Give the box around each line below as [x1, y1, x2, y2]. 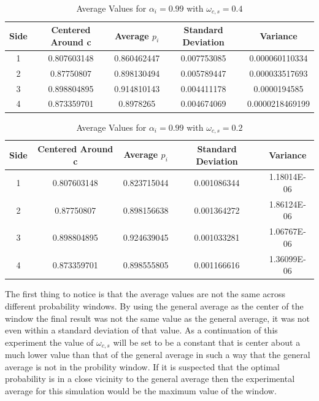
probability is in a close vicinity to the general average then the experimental [5, 372, 295, 385]
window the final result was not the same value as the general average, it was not [5, 311, 310, 324]
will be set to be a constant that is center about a [113, 335, 301, 348]
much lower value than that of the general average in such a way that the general [5, 348, 310, 361]
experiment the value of [5, 335, 94, 348]
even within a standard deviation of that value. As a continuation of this [5, 324, 278, 337]
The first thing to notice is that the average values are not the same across [5, 287, 286, 300]
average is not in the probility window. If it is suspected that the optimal [5, 360, 280, 373]
